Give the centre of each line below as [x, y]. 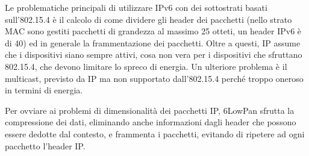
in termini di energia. [44, 90]
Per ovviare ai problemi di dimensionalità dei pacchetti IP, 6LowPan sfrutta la [150, 110]
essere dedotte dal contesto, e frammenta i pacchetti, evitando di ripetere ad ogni [155, 133]
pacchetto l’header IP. [45, 145]
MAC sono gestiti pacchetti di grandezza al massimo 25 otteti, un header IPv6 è [153, 31]
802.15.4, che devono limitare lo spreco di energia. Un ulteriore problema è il [146, 66]
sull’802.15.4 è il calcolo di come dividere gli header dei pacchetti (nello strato [148, 19]
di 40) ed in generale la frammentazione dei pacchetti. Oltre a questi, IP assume [153, 42]
